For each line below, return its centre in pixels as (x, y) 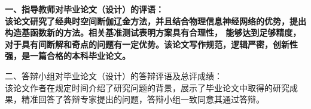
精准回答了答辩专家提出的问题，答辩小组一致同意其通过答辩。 (143, 99)
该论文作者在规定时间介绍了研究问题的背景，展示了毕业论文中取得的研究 (147, 87)
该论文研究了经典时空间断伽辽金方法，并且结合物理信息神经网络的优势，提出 (155, 21)
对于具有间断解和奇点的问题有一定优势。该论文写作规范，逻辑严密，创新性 (151, 44)
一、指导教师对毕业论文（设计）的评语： (84, 9)
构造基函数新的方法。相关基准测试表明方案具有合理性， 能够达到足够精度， (153, 32)
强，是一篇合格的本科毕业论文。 (68, 56)
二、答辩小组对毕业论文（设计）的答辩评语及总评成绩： (114, 75)
